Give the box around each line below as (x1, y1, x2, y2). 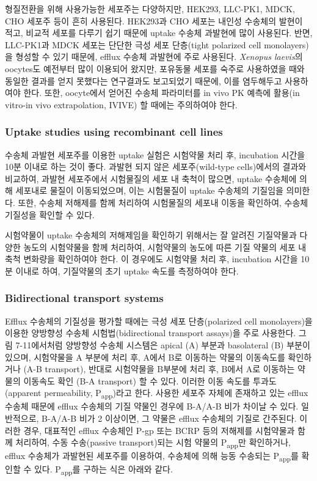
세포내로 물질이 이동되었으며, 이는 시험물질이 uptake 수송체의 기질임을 (15, 184, 283, 197)
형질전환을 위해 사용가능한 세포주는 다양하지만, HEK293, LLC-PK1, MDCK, (5, 2, 295, 15)
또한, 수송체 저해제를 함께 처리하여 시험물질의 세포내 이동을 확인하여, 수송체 (18, 196, 308, 208)
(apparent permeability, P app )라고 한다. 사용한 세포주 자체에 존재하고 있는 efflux (5, 386, 308, 401)
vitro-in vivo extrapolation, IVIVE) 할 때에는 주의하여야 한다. (5, 98, 238, 111)
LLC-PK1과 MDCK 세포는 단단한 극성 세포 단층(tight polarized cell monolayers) (5, 38, 309, 51)
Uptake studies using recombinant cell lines (5, 124, 223, 139)
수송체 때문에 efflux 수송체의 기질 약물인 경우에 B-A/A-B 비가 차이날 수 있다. (5, 400, 299, 413)
